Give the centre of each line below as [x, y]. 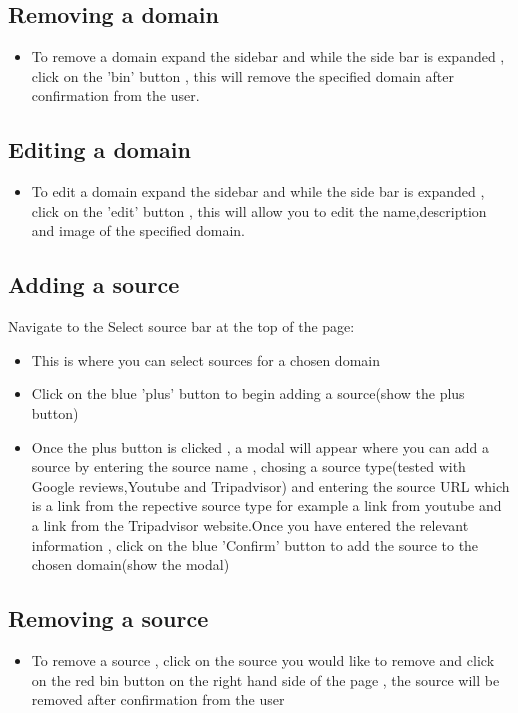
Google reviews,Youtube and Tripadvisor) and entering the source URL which [270, 485]
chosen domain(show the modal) [130, 564]
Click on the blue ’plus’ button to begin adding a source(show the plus [248, 393]
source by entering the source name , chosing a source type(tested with [248, 466]
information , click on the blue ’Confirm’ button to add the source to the [255, 544]
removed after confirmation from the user [158, 699]
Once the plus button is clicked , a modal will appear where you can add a [260, 446]
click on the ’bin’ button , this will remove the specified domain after [242, 75]
